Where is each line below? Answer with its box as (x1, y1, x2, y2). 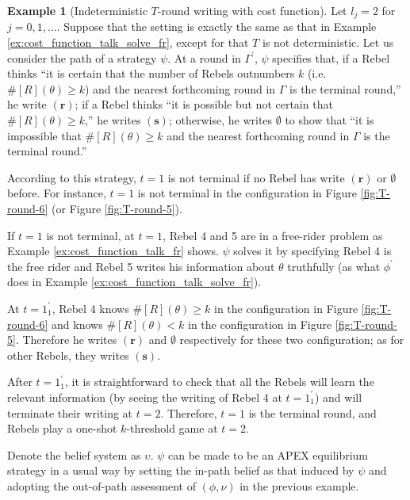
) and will (314, 388, 362, 405)
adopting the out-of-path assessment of (7, 477, 196, 494)
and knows (52, 315, 103, 332)
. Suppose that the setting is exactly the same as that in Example (56, 18, 377, 35)
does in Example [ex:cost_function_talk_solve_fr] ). (7, 273, 262, 290)
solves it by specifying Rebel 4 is (233, 242, 392, 259)
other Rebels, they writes (7, 346, 129, 363)
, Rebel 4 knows (52, 300, 129, 316)
